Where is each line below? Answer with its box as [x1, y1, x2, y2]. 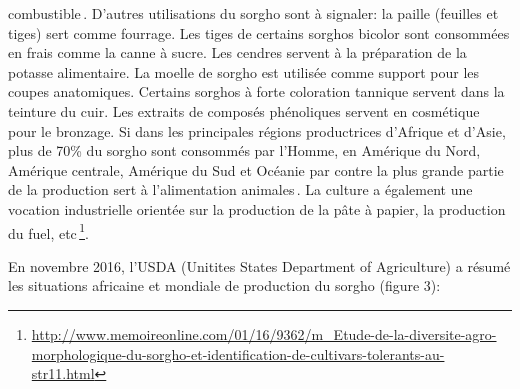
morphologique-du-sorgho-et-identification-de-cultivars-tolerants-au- [31, 343, 445, 364]
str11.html [31, 363, 95, 384]
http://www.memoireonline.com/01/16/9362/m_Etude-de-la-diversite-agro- [31, 323, 497, 344]
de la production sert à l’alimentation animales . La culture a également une [8, 179, 473, 200]
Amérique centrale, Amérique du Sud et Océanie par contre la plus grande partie [8, 159, 504, 180]
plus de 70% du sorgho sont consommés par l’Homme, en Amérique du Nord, [8, 140, 481, 161]
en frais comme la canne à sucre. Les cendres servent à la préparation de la [8, 42, 467, 63]
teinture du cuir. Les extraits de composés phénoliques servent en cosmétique [8, 100, 480, 121]
